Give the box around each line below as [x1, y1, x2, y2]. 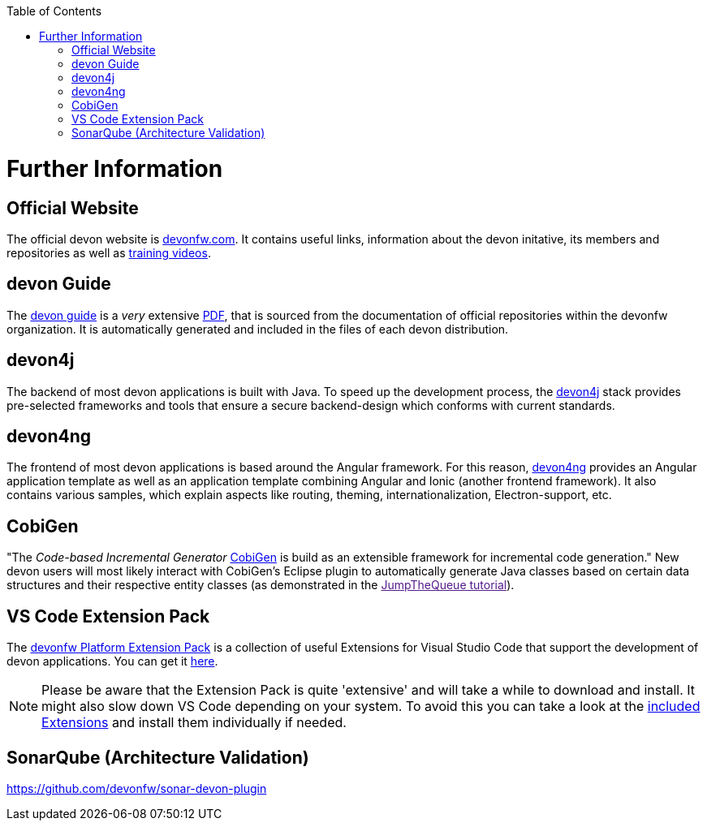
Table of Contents [6, 4, 102, 18]
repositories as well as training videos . [6, 245, 211, 260]
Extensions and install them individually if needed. [41, 714, 347, 731]
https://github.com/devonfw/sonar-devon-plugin [6, 781, 267, 795]
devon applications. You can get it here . [6, 654, 218, 669]
